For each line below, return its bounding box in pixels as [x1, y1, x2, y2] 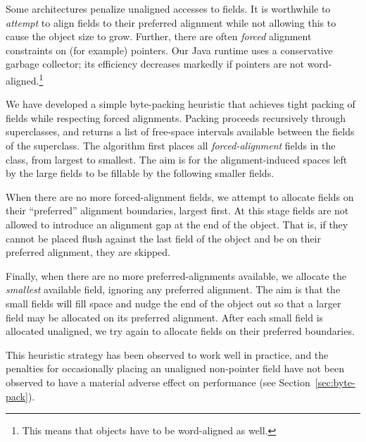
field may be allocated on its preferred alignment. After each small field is [6, 309, 324, 324]
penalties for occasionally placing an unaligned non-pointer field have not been [6, 361, 344, 376]
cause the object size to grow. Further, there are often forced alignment [6, 29, 312, 44]
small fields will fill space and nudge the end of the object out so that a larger [6, 295, 341, 310]
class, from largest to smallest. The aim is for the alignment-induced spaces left [6, 152, 348, 166]
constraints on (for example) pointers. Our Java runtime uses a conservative [6, 42, 333, 57]
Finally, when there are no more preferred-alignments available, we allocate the [6, 268, 346, 283]
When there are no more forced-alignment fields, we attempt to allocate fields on [6, 189, 354, 204]
